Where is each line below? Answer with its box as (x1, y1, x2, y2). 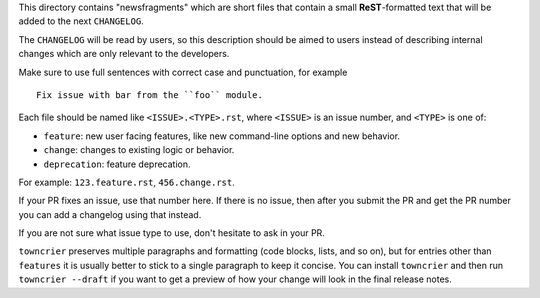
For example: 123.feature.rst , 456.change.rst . (18, 176, 235, 188)
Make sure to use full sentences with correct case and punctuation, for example (18, 66, 348, 78)
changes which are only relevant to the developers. (18, 48, 230, 60)
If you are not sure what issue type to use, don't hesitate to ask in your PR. (18, 227, 325, 239)
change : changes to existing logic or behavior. (43, 144, 235, 156)
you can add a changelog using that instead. (18, 208, 202, 220)
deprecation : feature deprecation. (43, 158, 191, 170)
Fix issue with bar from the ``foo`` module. (36, 89, 264, 100)
